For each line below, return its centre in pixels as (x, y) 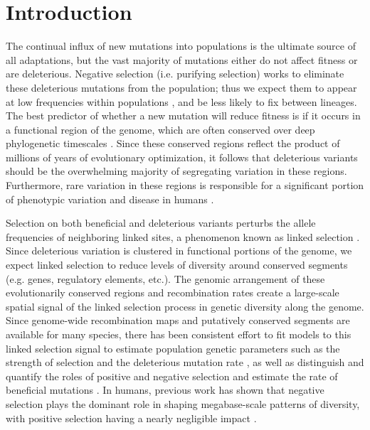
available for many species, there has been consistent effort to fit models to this (179, 334)
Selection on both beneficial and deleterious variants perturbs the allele (161, 223)
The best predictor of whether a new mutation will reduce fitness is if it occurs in (183, 115)
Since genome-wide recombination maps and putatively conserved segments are (178, 320)
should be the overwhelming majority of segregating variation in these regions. (176, 171)
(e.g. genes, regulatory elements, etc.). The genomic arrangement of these (165, 278)
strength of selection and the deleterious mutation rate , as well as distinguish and (185, 362)
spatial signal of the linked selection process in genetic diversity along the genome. (185, 306)
